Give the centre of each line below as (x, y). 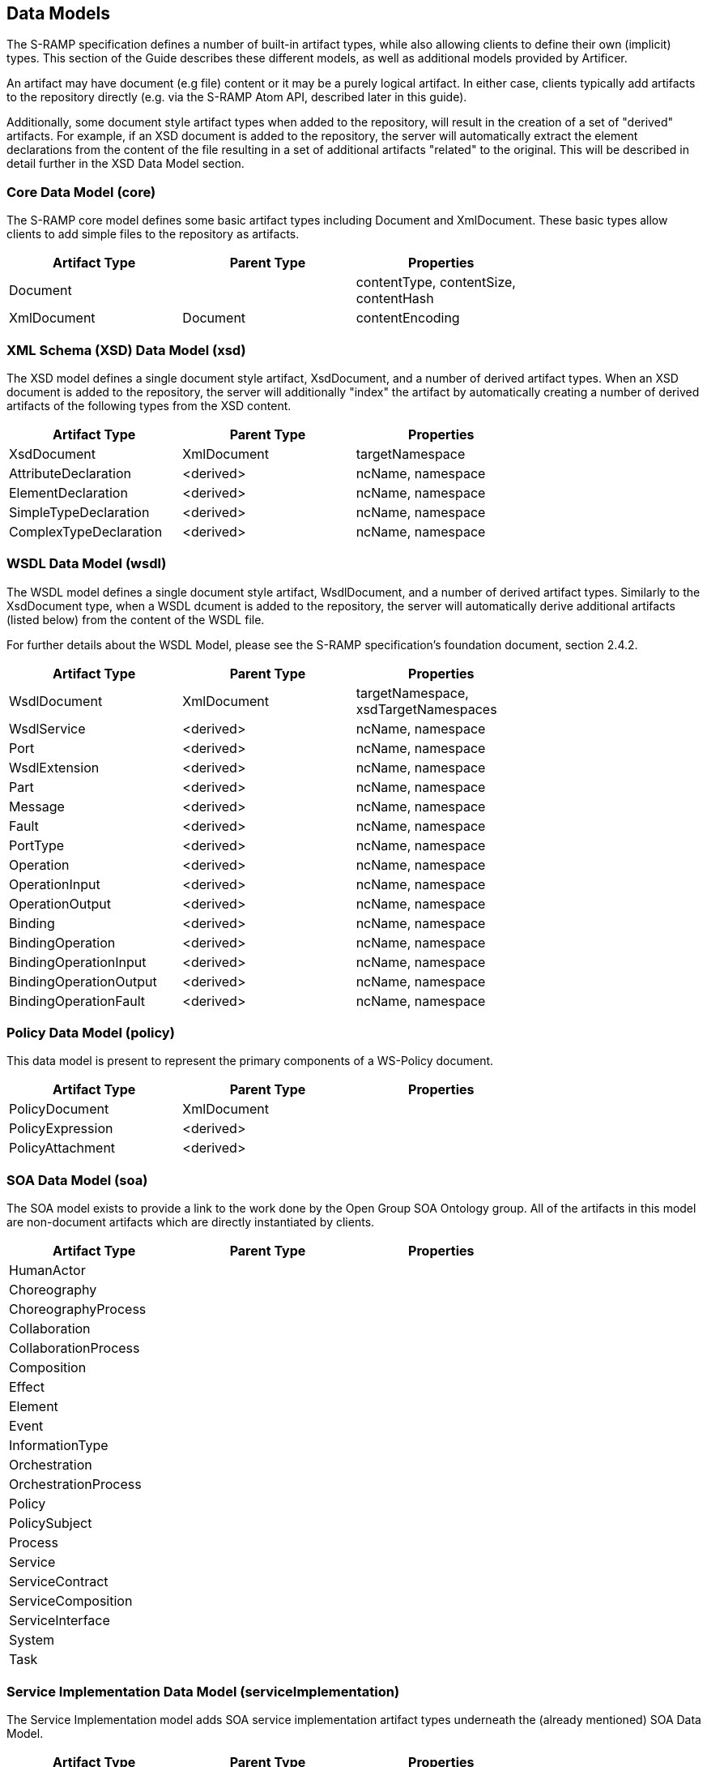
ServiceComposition (71, 1601)
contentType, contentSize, (436, 282)
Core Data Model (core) (81, 192)
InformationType (59, 1446)
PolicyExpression (61, 1129)
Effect (27, 1387)
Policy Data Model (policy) (91, 1033)
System (32, 1640)
